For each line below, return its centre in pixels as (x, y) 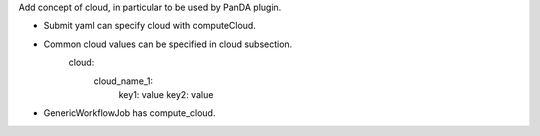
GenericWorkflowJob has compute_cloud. (129, 113)
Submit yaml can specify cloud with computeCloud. (150, 26)
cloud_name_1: (123, 81)
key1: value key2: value (166, 94)
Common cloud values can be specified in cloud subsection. (168, 44)
